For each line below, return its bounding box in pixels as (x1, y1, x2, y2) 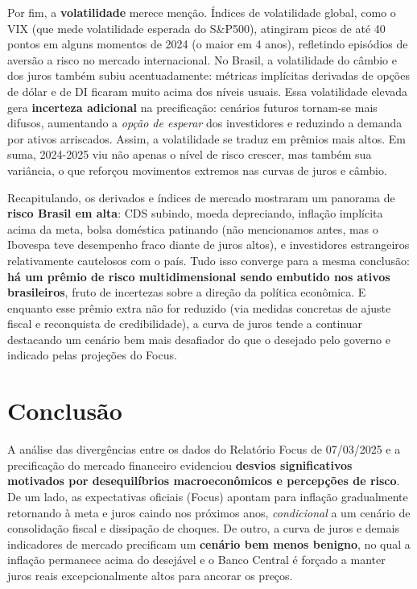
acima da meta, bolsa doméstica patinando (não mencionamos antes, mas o (7, 220, 378, 237)
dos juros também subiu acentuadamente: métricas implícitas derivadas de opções (7, 67, 410, 84)
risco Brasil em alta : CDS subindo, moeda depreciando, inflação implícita (7, 205, 383, 222)
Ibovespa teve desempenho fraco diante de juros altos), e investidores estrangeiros (7, 236, 410, 253)
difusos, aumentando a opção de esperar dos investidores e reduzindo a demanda (7, 114, 403, 131)
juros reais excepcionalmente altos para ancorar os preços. (7, 566, 293, 583)
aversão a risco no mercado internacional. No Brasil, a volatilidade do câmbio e (7, 51, 397, 68)
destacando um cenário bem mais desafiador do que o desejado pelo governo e (7, 330, 390, 347)
